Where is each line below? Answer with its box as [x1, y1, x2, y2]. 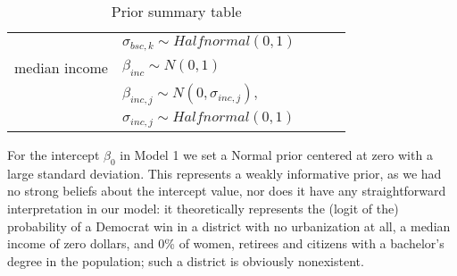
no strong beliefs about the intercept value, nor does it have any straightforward [7, 181, 446, 200]
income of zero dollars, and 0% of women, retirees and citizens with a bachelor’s [7, 234, 445, 253]
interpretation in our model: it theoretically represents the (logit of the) [7, 199, 399, 218]
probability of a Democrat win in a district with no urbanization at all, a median [7, 216, 451, 235]
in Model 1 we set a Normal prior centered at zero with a [120, 146, 433, 164]
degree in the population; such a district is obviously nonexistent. [7, 251, 364, 270]
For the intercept [7, 146, 100, 164]
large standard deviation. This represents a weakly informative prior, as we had [7, 163, 442, 182]
